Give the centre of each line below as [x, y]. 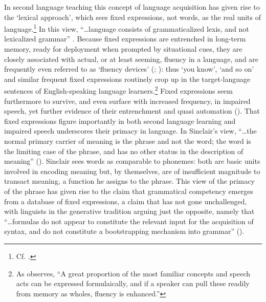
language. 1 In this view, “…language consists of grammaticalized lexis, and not [127, 28]
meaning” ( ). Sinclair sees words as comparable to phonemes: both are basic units [132, 161]
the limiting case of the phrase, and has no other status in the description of [124, 151]
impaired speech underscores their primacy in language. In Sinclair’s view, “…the [130, 131]
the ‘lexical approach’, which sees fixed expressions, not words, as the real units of [133, 17]
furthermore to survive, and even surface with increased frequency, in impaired [127, 101]
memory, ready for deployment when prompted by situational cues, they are [123, 49]
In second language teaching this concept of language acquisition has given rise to [132, 7]
